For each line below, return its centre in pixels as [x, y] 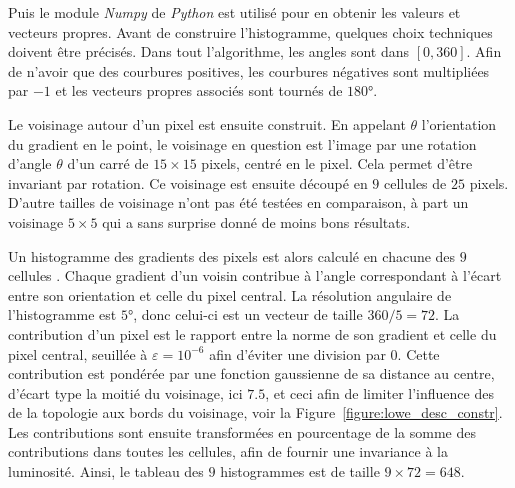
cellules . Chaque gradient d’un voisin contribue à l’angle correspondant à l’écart [255, 275]
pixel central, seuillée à [78, 353]
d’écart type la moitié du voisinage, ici [125, 392]
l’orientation [459, 123]
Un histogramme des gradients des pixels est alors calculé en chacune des [232, 255]
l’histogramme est [62, 314]
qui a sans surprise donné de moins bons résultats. [256, 221]
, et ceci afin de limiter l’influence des [379, 392]
